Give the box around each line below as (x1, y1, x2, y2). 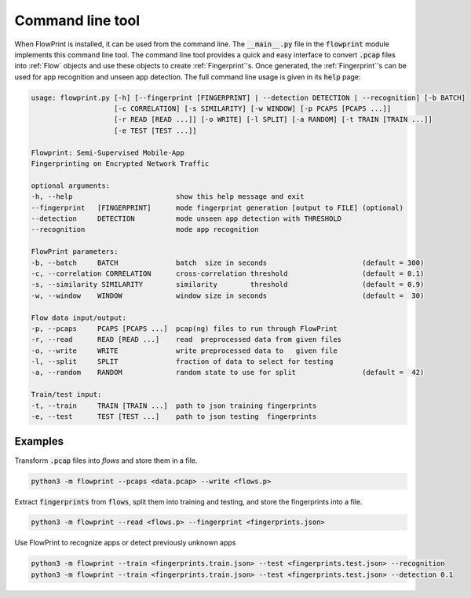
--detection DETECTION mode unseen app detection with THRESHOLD (31, 215, 341, 223)
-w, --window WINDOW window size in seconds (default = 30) (31, 291, 425, 300)
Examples (14, 435, 64, 448)
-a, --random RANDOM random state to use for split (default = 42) (31, 368, 425, 377)
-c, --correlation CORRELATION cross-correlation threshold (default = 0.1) (31, 269, 425, 278)
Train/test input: (31, 390, 102, 399)
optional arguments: (31, 181, 110, 190)
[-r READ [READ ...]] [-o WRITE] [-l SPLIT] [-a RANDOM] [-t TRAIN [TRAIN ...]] (114, 115, 433, 124)
